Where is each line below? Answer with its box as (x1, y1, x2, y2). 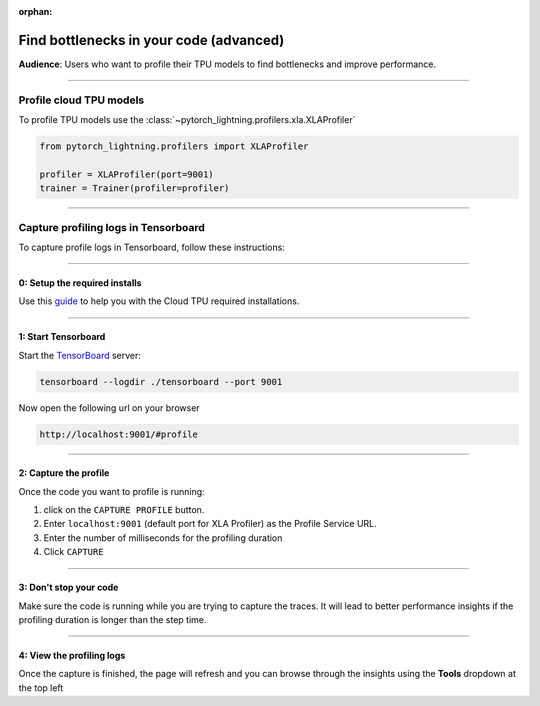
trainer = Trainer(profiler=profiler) (39, 183, 230, 194)
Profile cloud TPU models (18, 93, 145, 107)
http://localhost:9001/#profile (39, 428, 199, 440)
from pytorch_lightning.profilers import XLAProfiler (39, 141, 309, 152)
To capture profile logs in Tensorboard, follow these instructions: (18, 241, 285, 253)
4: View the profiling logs (18, 650, 126, 661)
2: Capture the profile (18, 467, 110, 479)
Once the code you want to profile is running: (18, 485, 205, 497)
